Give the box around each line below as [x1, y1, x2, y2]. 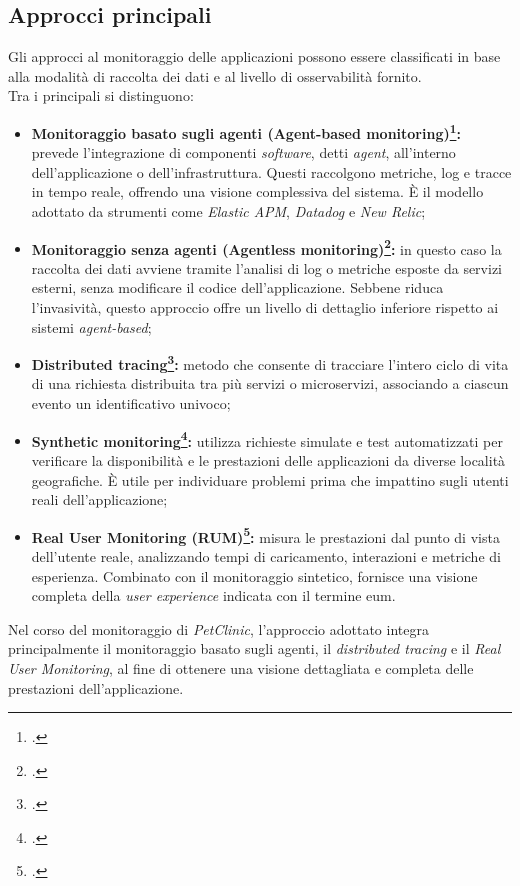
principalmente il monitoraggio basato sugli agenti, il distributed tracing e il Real [8, 638, 501, 659]
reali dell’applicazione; [31, 489, 168, 510]
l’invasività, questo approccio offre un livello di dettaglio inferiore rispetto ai [31, 297, 499, 318]
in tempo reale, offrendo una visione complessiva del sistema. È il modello [31, 181, 484, 202]
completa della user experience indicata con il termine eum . [31, 585, 396, 606]
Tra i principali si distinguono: [8, 85, 194, 106]
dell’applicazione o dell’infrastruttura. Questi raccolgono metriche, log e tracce [31, 161, 512, 182]
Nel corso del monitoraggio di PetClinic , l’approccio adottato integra [8, 618, 429, 639]
